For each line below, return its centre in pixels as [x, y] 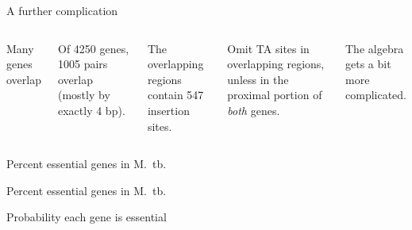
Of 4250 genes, [93, 48]
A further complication [62, 10]
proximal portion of [275, 95]
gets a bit [368, 64]
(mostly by [84, 95]
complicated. [376, 95]
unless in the [258, 79]
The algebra [375, 48]
